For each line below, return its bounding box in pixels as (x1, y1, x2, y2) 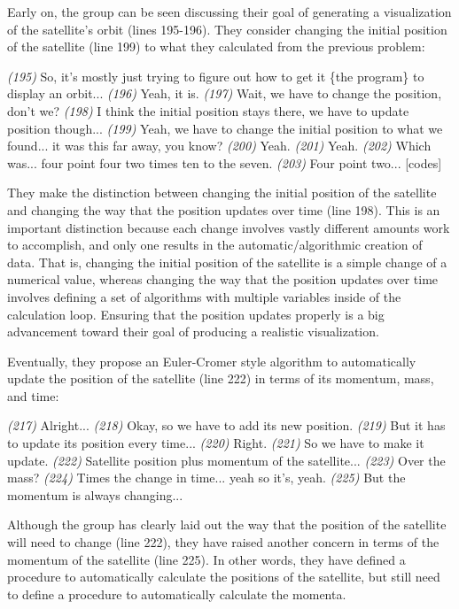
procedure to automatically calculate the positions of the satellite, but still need (7, 567, 440, 586)
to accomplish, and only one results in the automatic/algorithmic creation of (7, 235, 423, 254)
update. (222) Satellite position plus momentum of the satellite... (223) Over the (7, 451, 446, 469)
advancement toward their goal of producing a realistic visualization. (7, 322, 379, 341)
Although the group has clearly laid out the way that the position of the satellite (7, 515, 447, 534)
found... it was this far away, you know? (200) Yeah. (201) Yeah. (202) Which (7, 136, 432, 155)
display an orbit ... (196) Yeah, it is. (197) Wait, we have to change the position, (7, 84, 442, 103)
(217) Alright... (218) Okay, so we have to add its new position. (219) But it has (7, 416, 446, 435)
